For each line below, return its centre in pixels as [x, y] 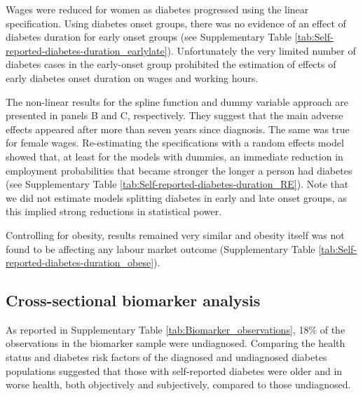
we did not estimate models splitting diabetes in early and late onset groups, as [176, 197]
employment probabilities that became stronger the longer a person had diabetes [179, 170]
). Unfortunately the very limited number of [261, 50]
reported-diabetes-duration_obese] [80, 262]
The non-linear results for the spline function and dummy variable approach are [177, 101]
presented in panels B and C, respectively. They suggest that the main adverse [174, 115]
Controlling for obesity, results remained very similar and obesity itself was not [175, 234]
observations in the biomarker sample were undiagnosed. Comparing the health [176, 343]
